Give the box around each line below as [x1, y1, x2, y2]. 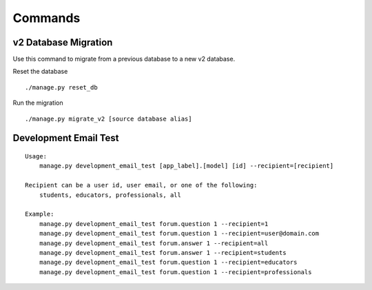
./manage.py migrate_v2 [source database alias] [25, 114, 192, 123]
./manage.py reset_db [25, 83, 98, 91]
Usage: [25, 152, 48, 160]
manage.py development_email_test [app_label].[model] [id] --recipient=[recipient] [39, 162, 334, 170]
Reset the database [12, 68, 68, 76]
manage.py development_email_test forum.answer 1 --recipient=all [39, 239, 269, 247]
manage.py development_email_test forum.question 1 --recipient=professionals [39, 268, 312, 276]
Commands [12, 10, 81, 25]
